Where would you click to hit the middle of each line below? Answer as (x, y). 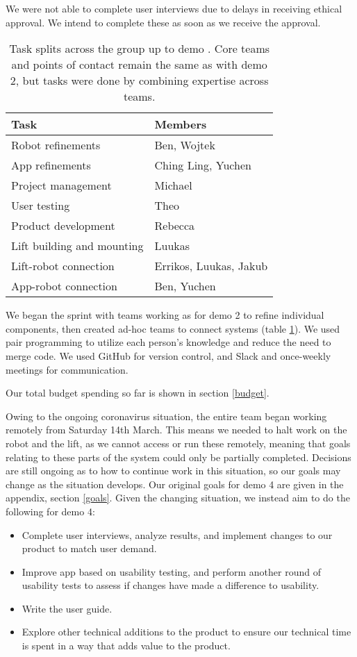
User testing (41, 206)
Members (181, 124)
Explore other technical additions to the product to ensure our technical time (186, 632)
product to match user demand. (89, 548)
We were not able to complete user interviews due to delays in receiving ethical (174, 8)
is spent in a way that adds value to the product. (126, 646)
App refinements (51, 165)
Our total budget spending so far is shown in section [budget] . (138, 393)
